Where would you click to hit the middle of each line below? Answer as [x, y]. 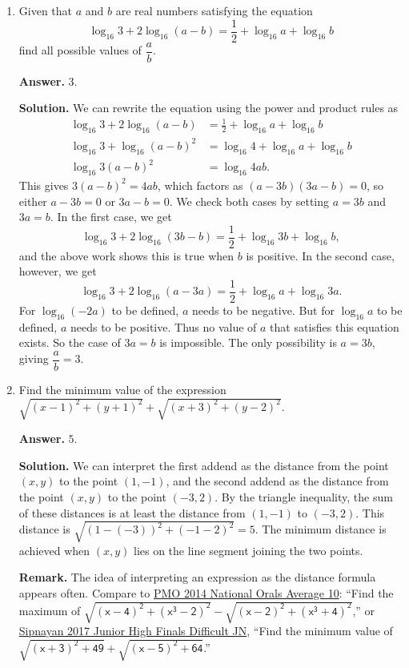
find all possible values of [80, 50]
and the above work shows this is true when [126, 255]
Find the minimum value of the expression [122, 390]
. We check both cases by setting [249, 201]
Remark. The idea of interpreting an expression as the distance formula [197, 577]
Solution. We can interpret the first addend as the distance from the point [204, 465]
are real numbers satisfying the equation [214, 10]
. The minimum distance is [321, 529]
